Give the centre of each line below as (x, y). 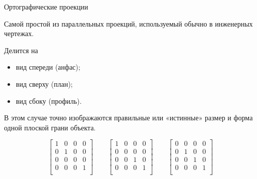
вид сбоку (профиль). (49, 101)
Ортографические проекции (46, 7)
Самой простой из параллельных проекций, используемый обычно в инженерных (128, 23)
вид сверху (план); (44, 83)
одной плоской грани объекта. (50, 127)
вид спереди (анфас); (48, 67)
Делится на (21, 50)
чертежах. (19, 33)
